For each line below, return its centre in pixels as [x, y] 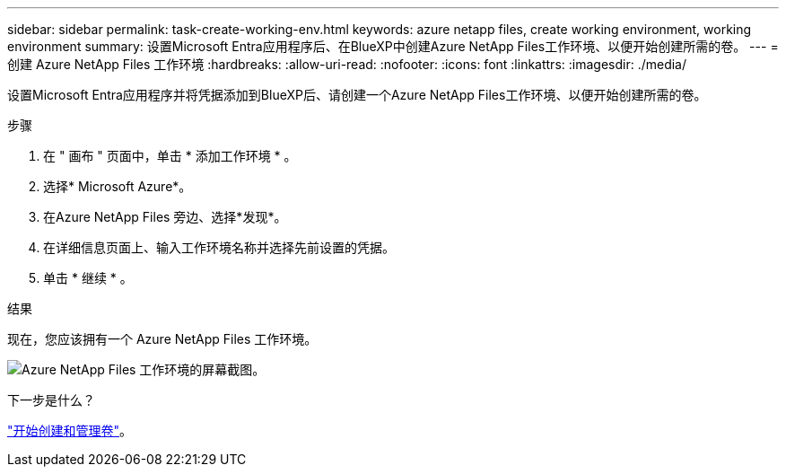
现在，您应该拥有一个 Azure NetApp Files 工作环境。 [162, 339]
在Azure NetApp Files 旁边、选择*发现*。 [165, 217]
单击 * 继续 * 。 [88, 278]
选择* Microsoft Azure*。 [118, 186]
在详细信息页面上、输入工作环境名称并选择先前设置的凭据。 [219, 247]
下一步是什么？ [51, 400]
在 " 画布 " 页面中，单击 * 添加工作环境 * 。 [170, 156]
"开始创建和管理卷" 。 [70, 430]
